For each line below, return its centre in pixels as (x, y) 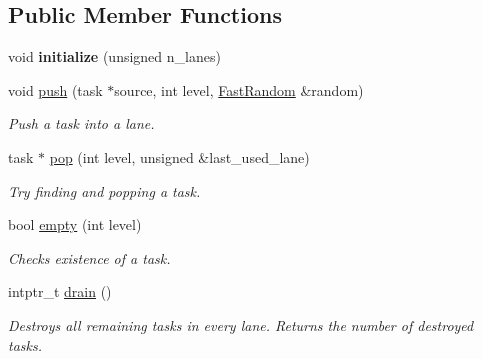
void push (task (55, 89)
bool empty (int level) (75, 224)
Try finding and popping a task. (104, 190)
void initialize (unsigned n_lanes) (114, 56)
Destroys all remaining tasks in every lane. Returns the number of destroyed (241, 324)
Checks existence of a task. (89, 257)
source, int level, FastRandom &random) (239, 89)
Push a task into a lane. (81, 123)
